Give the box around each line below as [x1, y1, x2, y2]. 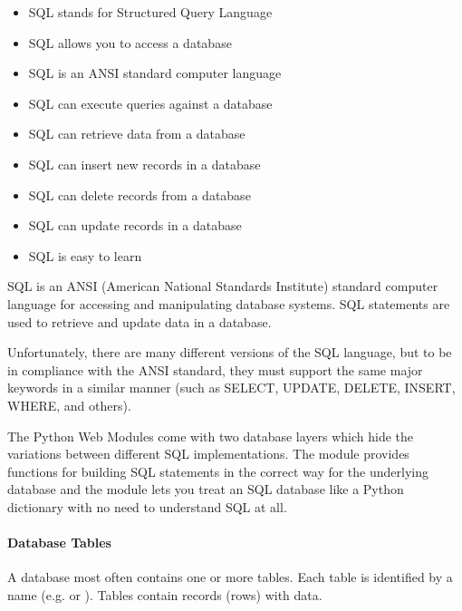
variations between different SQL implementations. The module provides [7, 444, 409, 463]
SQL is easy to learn [28, 246, 142, 265]
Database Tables [7, 533, 111, 552]
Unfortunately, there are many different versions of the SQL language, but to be [7, 343, 452, 362]
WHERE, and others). [7, 395, 131, 414]
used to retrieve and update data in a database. [7, 312, 272, 331]
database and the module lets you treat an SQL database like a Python [7, 480, 404, 499]
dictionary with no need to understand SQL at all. [7, 497, 287, 516]
